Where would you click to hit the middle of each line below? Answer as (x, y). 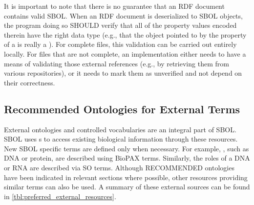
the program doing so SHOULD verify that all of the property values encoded (120, 25)
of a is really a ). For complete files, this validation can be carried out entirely (120, 44)
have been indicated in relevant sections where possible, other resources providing (126, 177)
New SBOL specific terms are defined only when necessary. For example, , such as (127, 148)
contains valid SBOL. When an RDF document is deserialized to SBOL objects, (123, 15)
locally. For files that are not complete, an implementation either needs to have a (125, 53)
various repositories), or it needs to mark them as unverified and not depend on (123, 73)
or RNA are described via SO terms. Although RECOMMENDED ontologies (119, 167)
